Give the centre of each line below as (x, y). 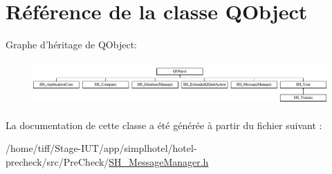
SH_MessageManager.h (159, 162)
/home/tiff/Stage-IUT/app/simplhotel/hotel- (101, 148)
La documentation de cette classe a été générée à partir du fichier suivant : (164, 125)
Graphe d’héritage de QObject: (71, 45)
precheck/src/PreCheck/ (57, 162)
